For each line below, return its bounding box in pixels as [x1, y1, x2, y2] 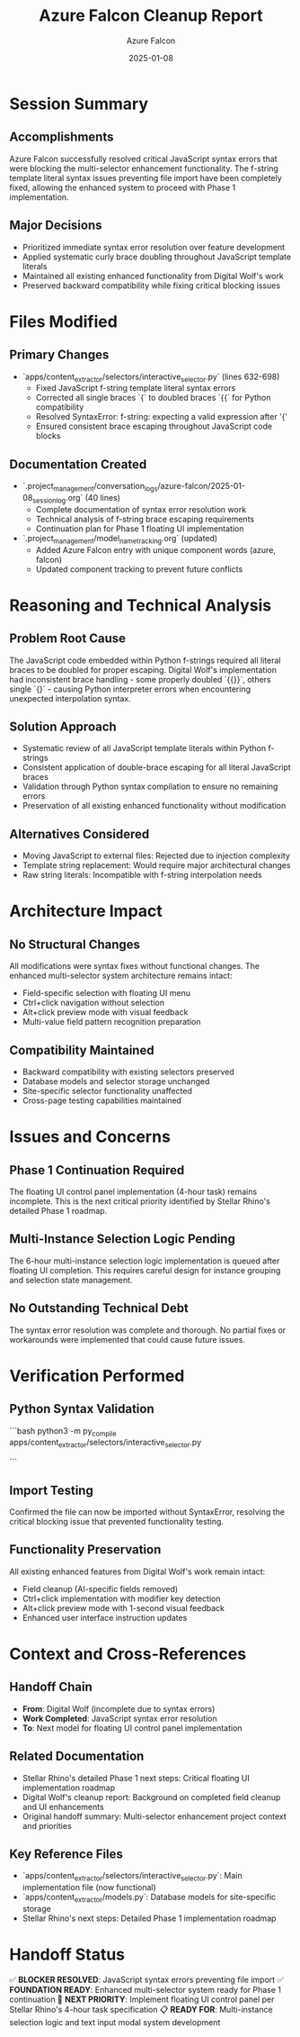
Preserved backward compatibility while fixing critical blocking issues [22, 280, 281, 291]
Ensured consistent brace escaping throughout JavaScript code [35, 421, 272, 432]
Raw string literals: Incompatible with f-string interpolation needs [22, 870, 262, 881]
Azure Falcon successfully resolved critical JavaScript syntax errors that [9, 153, 278, 164]
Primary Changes [9, 348, 110, 363]
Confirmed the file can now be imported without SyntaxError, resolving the [9, 1507, 286, 1517]
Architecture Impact [9, 901, 163, 921]
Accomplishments [9, 130, 114, 145]
